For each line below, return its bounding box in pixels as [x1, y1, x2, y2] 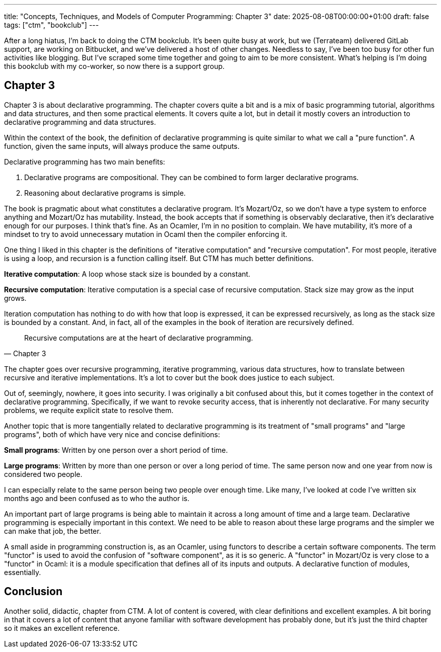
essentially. [4, 567, 41, 577]
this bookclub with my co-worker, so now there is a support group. [4, 62, 225, 70]
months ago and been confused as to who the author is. [4, 494, 190, 503]
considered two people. [4, 469, 83, 478]
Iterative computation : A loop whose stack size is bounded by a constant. [4, 269, 251, 278]
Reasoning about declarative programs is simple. [24, 188, 186, 197]
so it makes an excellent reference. [4, 623, 120, 632]
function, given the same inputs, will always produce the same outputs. [4, 141, 240, 150]
